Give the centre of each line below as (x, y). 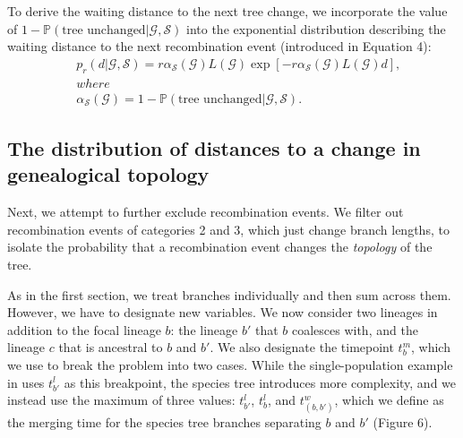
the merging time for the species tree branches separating (164, 422)
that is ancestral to (111, 347)
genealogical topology (108, 174)
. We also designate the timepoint (302, 347)
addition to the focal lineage (84, 329)
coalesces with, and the (355, 329)
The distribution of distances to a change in (214, 148)
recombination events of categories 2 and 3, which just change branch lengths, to (228, 229)
